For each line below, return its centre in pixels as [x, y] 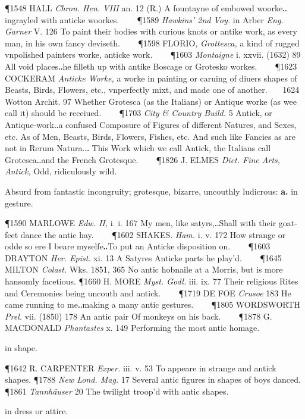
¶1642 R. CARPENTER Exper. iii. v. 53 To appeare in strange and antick [141, 368]
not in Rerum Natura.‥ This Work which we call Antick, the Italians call [138, 148]
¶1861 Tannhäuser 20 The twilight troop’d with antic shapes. [117, 391]
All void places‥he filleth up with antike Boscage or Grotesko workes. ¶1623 [151, 66]
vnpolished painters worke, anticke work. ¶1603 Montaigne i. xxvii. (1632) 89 [153, 54]
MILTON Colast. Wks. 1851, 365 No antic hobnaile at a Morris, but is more [144, 269]
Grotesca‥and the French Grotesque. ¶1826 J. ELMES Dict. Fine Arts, [143, 159]
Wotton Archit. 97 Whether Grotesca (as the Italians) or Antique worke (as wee [151, 101]
